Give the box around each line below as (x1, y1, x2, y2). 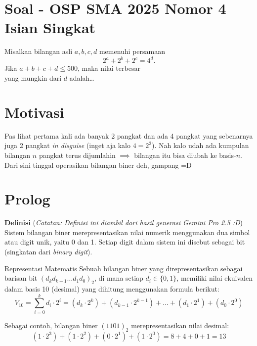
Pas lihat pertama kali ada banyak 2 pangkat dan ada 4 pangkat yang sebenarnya (4, 130, 253, 141)
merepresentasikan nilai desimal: (131, 320, 229, 330)
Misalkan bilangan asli (4, 46, 73, 56)
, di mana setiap (94, 273, 143, 283)
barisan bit (4, 273, 38, 283)
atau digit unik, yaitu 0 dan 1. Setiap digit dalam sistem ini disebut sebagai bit (4, 237, 245, 247)
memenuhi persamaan (99, 46, 165, 56)
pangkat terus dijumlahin (39, 149, 116, 160)
